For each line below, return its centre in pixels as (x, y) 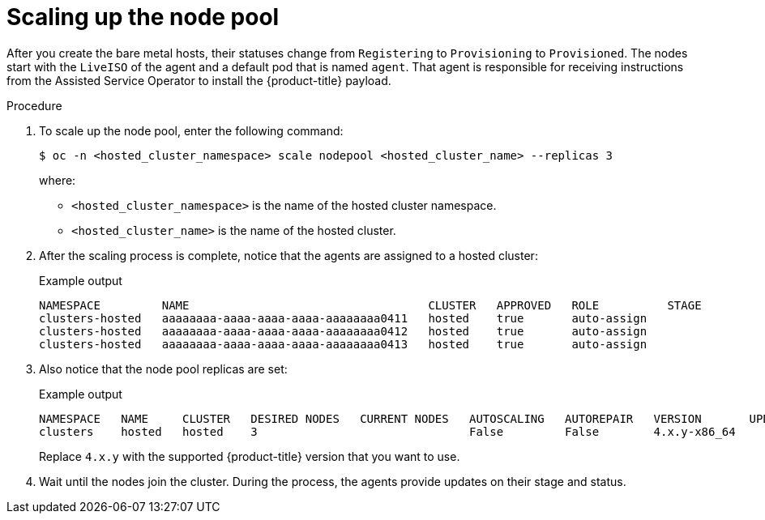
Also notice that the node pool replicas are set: (163, 369)
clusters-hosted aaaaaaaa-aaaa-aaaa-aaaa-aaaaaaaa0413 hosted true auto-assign (343, 344)
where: (58, 180)
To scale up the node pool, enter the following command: (191, 130)
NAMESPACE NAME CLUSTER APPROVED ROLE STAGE (370, 305)
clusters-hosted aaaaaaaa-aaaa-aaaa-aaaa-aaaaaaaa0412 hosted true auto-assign (343, 331)
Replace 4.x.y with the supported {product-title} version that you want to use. (250, 456)
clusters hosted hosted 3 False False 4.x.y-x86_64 (387, 431)
